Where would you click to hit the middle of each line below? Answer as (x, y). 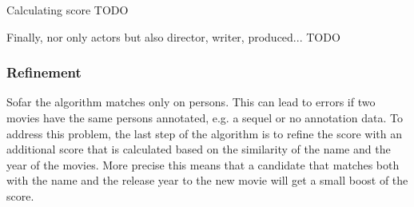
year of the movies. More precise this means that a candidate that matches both (203, 164)
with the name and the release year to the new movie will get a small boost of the (207, 180)
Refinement (44, 72)
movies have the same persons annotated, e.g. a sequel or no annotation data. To (205, 117)
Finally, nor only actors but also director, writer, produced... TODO (173, 36)
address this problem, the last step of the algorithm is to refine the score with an (204, 133)
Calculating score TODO (68, 10)
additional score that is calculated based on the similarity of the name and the (199, 149)
